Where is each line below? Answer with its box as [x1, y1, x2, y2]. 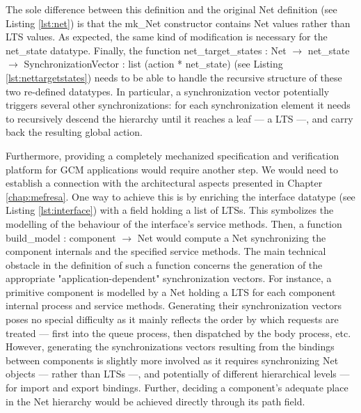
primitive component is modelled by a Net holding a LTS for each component [6, 284, 336, 299]
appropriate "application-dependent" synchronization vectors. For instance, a [6, 271, 332, 286]
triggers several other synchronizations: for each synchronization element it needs [6, 98, 351, 112]
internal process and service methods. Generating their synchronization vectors [6, 298, 342, 313]
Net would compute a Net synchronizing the [137, 230, 326, 244]
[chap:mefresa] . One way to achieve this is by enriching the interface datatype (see [6, 189, 355, 203]
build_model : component [6, 230, 116, 244]
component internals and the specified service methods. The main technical [6, 244, 326, 258]
